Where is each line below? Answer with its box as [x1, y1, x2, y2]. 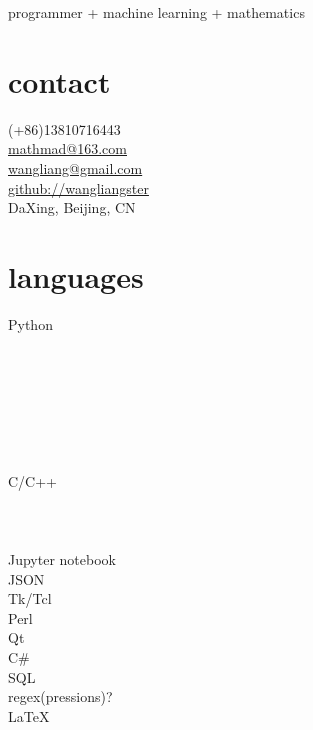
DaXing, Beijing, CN [8, 197, 136, 218]
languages [8, 255, 144, 296]
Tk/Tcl [8, 588, 52, 609]
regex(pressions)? [8, 686, 113, 707]
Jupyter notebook [8, 548, 116, 569]
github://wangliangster [8, 177, 149, 198]
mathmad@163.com [8, 138, 127, 159]
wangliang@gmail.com [8, 157, 143, 178]
